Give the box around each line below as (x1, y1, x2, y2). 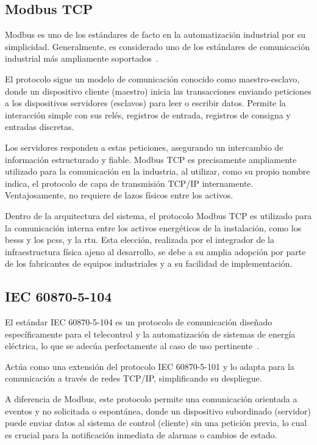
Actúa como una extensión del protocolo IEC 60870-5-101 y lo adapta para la (5, 360, 294, 372)
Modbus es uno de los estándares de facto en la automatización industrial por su (5, 28, 305, 41)
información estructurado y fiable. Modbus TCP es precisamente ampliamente (5, 153, 297, 165)
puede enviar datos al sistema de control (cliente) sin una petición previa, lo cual (5, 416, 307, 429)
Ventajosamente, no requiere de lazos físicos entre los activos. (5, 189, 233, 201)
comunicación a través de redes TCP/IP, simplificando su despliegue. (5, 372, 262, 385)
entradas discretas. (5, 120, 74, 133)
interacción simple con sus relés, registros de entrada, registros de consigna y (5, 108, 291, 121)
